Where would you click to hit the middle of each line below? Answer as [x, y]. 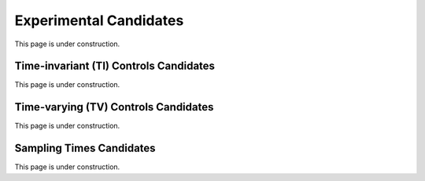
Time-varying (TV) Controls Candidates [114, 107]
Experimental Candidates [99, 20]
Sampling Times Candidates [85, 148]
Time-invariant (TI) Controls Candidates [115, 66]
